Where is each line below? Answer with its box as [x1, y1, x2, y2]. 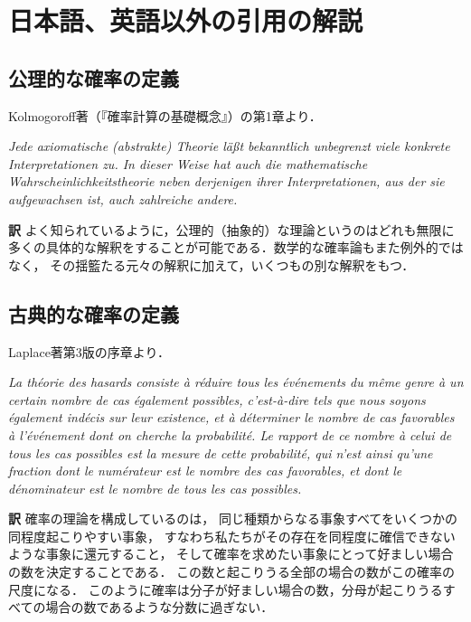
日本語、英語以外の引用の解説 [8, 2, 363, 39]
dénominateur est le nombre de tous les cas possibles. [8, 478, 302, 497]
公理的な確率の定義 [8, 63, 179, 91]
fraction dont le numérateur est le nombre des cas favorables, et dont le [8, 461, 402, 480]
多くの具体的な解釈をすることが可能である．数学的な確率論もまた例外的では [8, 238, 464, 257]
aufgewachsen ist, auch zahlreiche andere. [8, 189, 238, 208]
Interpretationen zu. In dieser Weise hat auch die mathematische [8, 154, 368, 173]
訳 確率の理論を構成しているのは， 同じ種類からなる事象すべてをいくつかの [8, 509, 458, 528]
